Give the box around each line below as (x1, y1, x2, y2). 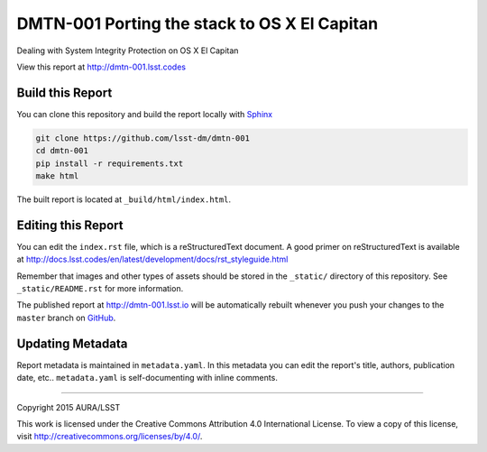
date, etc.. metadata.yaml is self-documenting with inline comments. (16, 373, 279, 383)
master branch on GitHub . (16, 312, 116, 323)
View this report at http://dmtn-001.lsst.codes (16, 61, 187, 72)
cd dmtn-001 (35, 145, 89, 156)
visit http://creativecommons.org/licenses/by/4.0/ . (16, 431, 203, 442)
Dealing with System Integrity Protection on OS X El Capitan (16, 45, 239, 56)
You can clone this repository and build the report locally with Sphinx (16, 108, 273, 119)
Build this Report (16, 85, 113, 100)
